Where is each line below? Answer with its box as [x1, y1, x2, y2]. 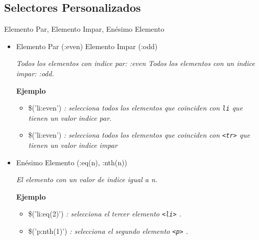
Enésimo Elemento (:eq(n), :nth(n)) [16, 157, 127, 167]
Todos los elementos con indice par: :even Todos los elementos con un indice [16, 58, 255, 69]
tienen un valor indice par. [28, 112, 112, 123]
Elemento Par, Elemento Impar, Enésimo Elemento [4, 24, 164, 34]
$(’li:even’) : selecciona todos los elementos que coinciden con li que [28, 102, 243, 113]
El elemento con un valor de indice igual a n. [16, 174, 158, 185]
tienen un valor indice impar [28, 140, 117, 150]
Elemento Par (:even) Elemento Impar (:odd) [16, 40, 158, 51]
